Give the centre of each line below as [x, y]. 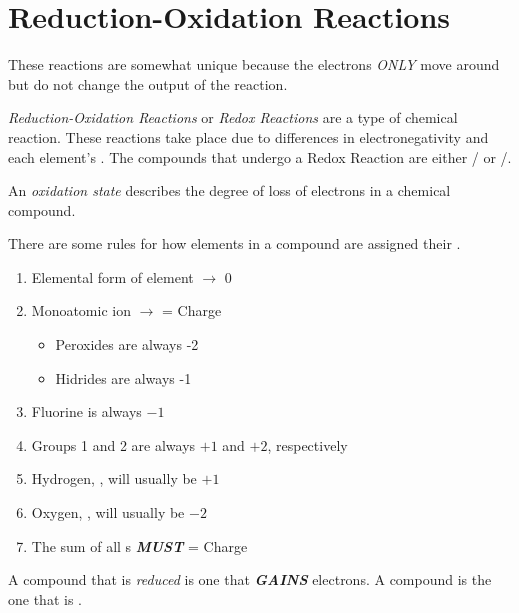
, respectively [307, 444]
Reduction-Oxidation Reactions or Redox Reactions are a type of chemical [233, 117]
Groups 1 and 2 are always [113, 444]
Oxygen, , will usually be [108, 512]
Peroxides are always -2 [127, 344]
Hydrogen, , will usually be [114, 478]
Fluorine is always [86, 411]
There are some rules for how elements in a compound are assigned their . [234, 243]
